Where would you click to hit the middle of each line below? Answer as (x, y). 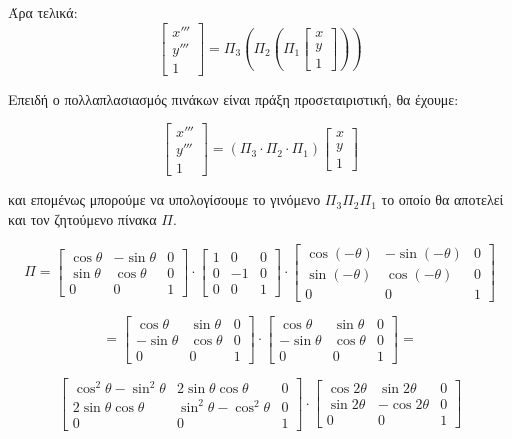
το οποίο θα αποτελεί (442, 199)
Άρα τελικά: (43, 12)
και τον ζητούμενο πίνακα (82, 218)
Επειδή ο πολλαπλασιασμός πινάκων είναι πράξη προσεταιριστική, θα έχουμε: (233, 98)
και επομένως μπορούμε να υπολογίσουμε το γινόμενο (164, 199)
